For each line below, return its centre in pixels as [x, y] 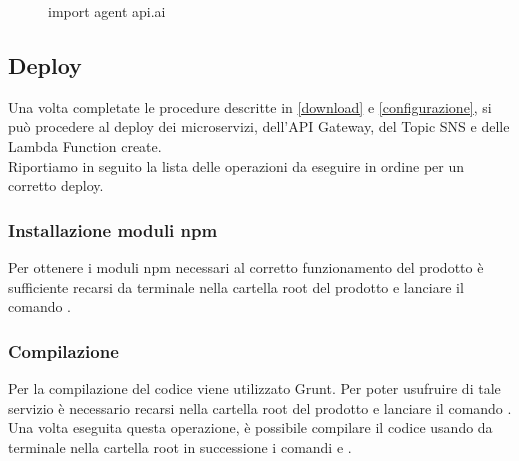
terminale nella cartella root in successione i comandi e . [180, 446]
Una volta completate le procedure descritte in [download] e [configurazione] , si [250, 106]
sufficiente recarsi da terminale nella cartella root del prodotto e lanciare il [236, 286]
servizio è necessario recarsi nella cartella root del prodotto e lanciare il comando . [260, 407]
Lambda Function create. [85, 145]
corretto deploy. [56, 185]
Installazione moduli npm [113, 229]
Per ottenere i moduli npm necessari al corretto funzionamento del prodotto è [246, 266]
